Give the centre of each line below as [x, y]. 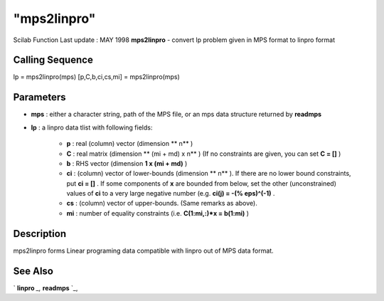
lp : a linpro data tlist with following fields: [92, 127]
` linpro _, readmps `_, [46, 287]
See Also [33, 271]
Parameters [39, 97]
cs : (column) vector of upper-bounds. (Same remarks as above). [162, 204]
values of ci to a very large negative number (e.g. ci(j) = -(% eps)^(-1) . [171, 194]
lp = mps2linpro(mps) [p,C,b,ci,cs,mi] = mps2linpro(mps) [97, 77]
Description [40, 234]
